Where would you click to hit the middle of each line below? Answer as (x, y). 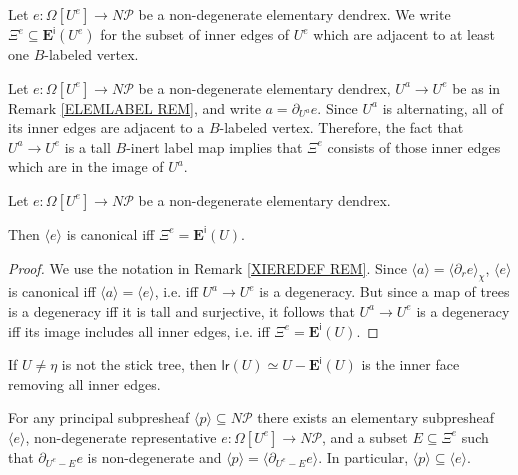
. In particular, (363, 456)
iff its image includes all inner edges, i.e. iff (139, 330)
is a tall (87, 146)
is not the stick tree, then (139, 364)
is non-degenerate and (154, 456)
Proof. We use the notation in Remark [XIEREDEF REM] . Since (207, 267)
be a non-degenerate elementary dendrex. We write (294, 14)
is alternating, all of (442, 107)
